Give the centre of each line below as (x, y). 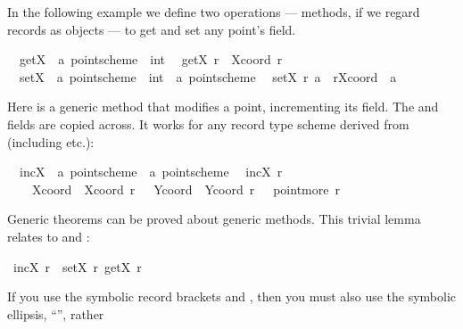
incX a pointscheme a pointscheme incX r (151, 172)
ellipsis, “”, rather (56, 313)
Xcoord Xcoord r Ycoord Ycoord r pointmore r (186, 189)
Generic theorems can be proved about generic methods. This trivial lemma (214, 219)
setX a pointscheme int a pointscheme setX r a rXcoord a (208, 76)
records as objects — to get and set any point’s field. (152, 29)
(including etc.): (51, 141)
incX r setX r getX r (77, 266)
